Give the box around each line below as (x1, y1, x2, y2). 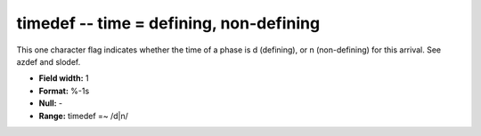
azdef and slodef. (16, 56, 81, 67)
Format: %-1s (38, 85, 90, 96)
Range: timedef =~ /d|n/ (38, 110, 129, 121)
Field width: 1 (38, 73, 89, 84)
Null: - (38, 98, 63, 108)
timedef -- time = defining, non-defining (16, 13, 321, 33)
